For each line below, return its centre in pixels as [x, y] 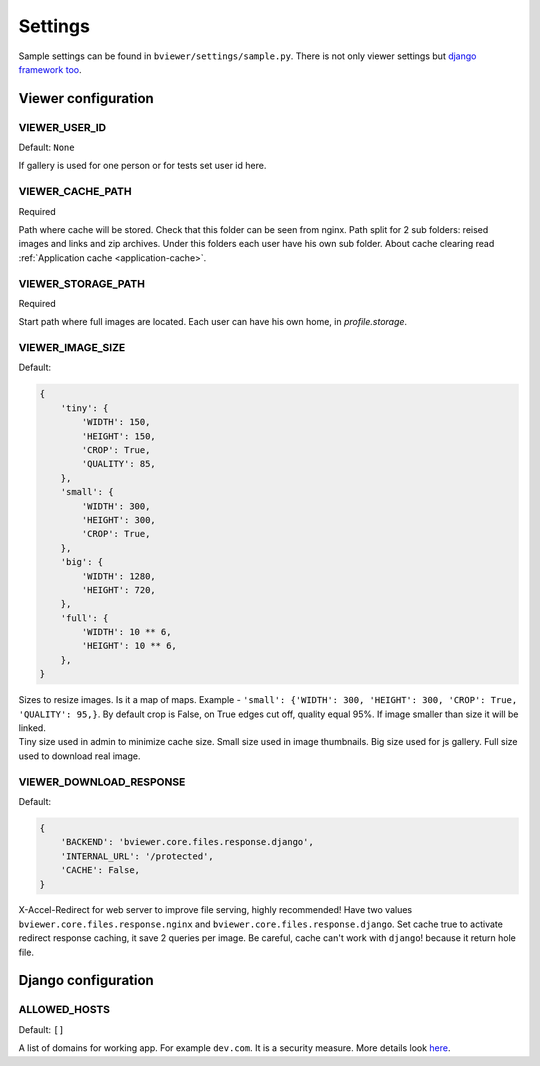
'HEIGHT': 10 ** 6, [129, 646]
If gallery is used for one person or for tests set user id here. [142, 166]
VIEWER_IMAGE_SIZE [72, 348]
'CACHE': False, [100, 870]
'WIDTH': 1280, [119, 576]
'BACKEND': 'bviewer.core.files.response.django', [187, 842]
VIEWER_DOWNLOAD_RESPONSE [102, 782]
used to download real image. [79, 756]
